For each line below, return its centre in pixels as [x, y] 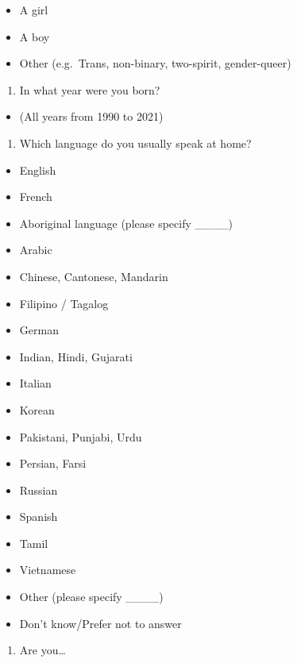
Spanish [39, 517]
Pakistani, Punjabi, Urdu [81, 436]
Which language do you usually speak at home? [135, 143]
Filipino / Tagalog [64, 303]
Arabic [36, 250]
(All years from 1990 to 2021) [91, 116]
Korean [37, 409]
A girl [34, 10]
